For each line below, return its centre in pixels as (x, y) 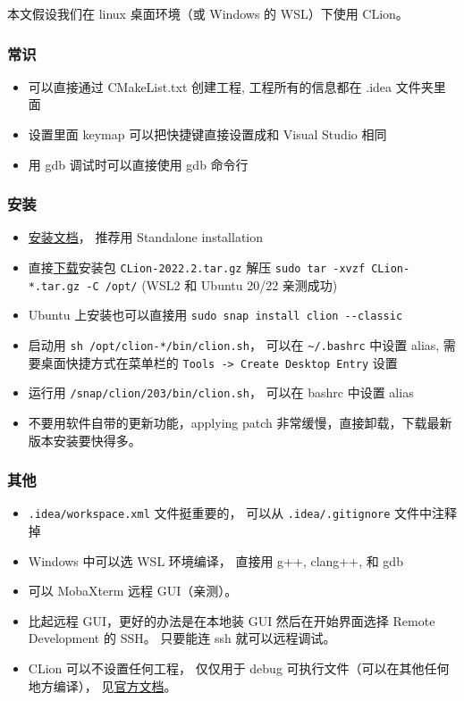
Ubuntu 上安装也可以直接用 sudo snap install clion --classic (215, 315)
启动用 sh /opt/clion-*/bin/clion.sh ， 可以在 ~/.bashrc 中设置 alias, (234, 344)
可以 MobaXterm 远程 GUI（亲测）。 (133, 591)
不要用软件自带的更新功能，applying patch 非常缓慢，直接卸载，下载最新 (240, 422)
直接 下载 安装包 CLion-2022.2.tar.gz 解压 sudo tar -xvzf (197, 267)
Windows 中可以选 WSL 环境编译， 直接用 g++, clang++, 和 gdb (215, 560)
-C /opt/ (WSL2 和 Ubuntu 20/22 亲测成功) (212, 284)
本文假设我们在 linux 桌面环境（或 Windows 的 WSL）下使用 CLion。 (208, 13)
